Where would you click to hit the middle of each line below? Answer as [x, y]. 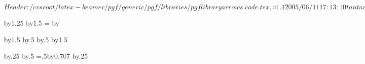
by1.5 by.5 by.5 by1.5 [36, 39]
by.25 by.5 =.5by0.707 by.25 [46, 56]
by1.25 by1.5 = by [32, 23]
